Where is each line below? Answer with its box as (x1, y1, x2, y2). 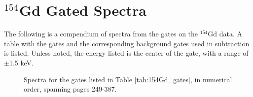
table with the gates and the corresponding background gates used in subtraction (4, 38, 250, 48)
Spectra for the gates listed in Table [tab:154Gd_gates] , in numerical (24, 74, 232, 84)
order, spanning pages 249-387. (24, 84, 117, 94)
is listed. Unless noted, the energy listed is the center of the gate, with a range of (4, 48, 249, 58)
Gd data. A (208, 29, 242, 39)
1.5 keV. (9, 57, 34, 67)
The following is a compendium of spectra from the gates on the (4, 29, 198, 39)
